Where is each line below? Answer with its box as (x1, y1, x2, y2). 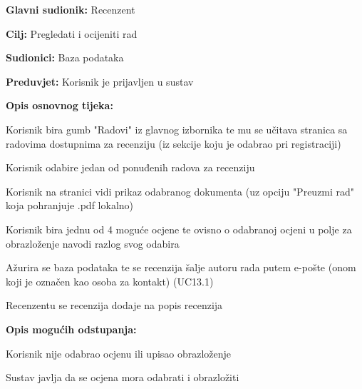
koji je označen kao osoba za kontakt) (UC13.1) (6, 273, 214, 288)
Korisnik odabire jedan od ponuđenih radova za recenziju (6, 160, 255, 175)
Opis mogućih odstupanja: (6, 321, 137, 336)
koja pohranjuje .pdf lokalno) (6, 198, 134, 213)
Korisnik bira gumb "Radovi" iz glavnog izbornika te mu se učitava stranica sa (6, 121, 348, 136)
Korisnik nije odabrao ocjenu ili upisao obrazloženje (6, 345, 232, 360)
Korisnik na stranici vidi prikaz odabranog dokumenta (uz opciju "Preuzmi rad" (6, 183, 355, 198)
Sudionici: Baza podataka (6, 50, 124, 65)
